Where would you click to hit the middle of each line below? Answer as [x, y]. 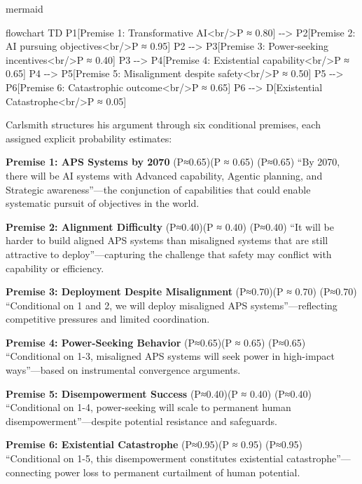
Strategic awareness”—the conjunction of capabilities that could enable [158, 189]
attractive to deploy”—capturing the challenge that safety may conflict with [169, 254]
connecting [29, 472]
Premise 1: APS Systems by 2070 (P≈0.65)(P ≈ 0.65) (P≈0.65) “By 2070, [173, 162]
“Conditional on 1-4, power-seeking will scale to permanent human [148, 407]
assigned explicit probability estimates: [89, 138]
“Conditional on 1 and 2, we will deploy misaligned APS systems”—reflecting [172, 305]
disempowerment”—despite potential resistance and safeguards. [141, 421]
